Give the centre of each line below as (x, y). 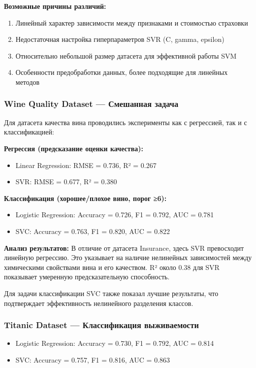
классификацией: (29, 132)
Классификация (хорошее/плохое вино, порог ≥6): (85, 198)
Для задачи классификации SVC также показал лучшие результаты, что (111, 293)
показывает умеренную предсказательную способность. (87, 277)
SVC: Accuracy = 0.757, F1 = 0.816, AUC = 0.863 (93, 359)
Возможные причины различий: (55, 6)
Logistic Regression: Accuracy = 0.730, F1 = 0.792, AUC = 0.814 (115, 343)
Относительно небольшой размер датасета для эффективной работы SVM (126, 55)
